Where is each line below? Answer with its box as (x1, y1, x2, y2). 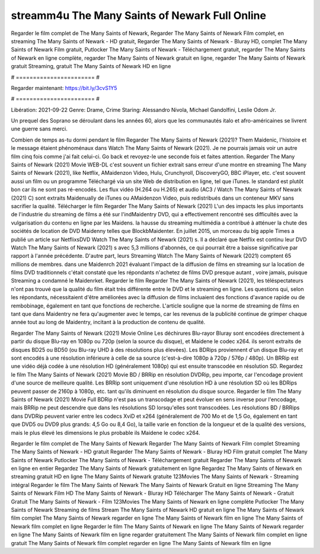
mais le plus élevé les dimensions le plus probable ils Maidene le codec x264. (11, 429, 201, 436)
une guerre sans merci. (11, 125, 68, 133)
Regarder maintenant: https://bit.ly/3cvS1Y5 (11, 84, 118, 91)
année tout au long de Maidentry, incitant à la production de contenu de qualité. (11, 319, 206, 326)
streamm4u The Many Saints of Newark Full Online (11, 9, 267, 22)
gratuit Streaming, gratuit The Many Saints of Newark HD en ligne (11, 63, 171, 70)
